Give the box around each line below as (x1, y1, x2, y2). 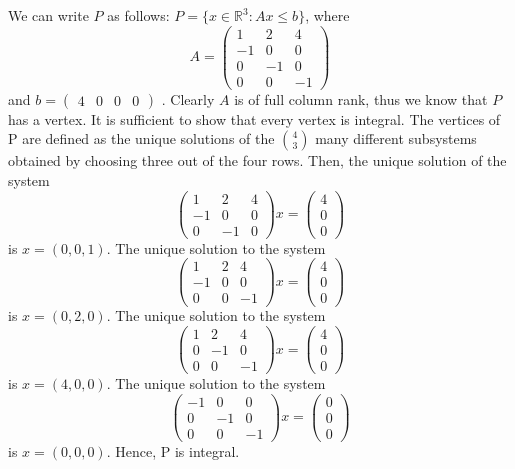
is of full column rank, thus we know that (234, 88, 488, 109)
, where (305, 5, 350, 25)
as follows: (107, 5, 170, 25)
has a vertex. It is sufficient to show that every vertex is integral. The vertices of (8, 108, 501, 129)
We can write (8, 5, 89, 25)
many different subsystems (315, 128, 477, 149)
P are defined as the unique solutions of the (8, 128, 275, 149)
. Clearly (161, 88, 215, 109)
